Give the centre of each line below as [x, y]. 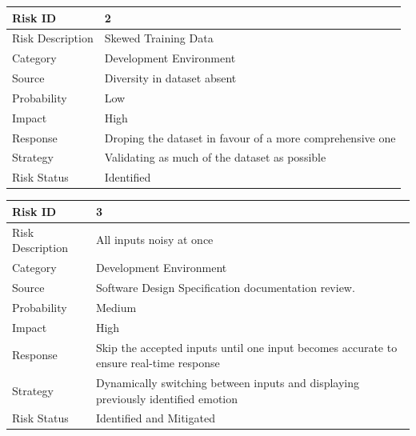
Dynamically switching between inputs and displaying [228, 382]
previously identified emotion [167, 398]
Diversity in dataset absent [170, 78]
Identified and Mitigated [155, 418]
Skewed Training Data [159, 38]
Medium [116, 307]
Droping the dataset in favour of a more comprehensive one [250, 137]
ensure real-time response [158, 363]
